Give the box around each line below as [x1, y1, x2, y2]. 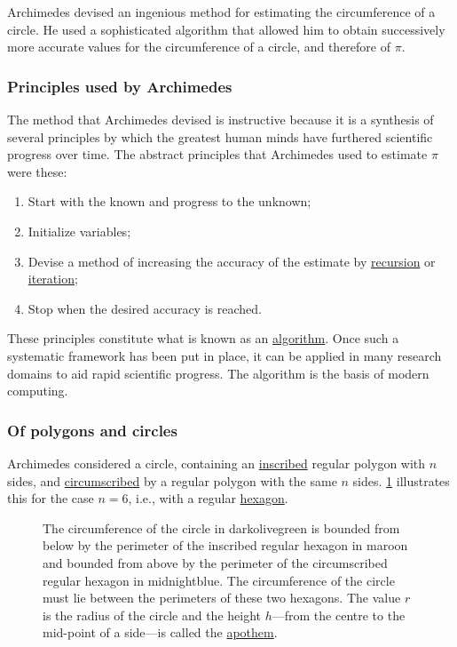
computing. [7, 381, 68, 400]
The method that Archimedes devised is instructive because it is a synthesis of [7, 110, 434, 128]
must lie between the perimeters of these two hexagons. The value [43, 588, 401, 607]
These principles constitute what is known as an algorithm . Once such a [7, 329, 399, 347]
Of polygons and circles [7, 419, 177, 441]
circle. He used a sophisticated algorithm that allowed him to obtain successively [7, 20, 445, 38]
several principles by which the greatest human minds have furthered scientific [7, 127, 433, 146]
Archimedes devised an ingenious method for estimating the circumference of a [7, 3, 436, 20]
